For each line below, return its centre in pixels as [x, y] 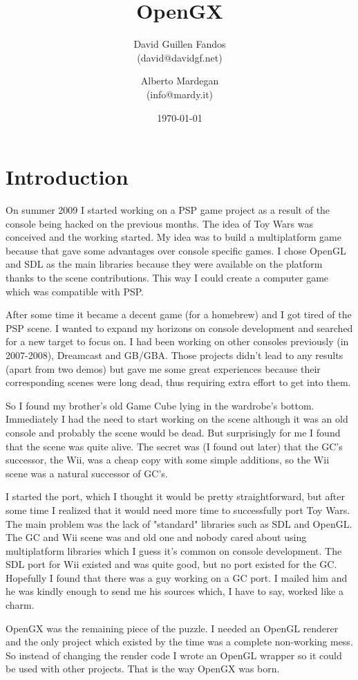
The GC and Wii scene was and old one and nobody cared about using [156, 537]
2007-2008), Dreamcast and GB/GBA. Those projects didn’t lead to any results [175, 355]
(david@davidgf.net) [180, 57]
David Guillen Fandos [180, 44]
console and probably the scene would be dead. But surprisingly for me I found [173, 432]
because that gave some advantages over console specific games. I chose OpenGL [176, 250]
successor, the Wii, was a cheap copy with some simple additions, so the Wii [168, 460]
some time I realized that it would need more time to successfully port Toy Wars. [178, 509]
